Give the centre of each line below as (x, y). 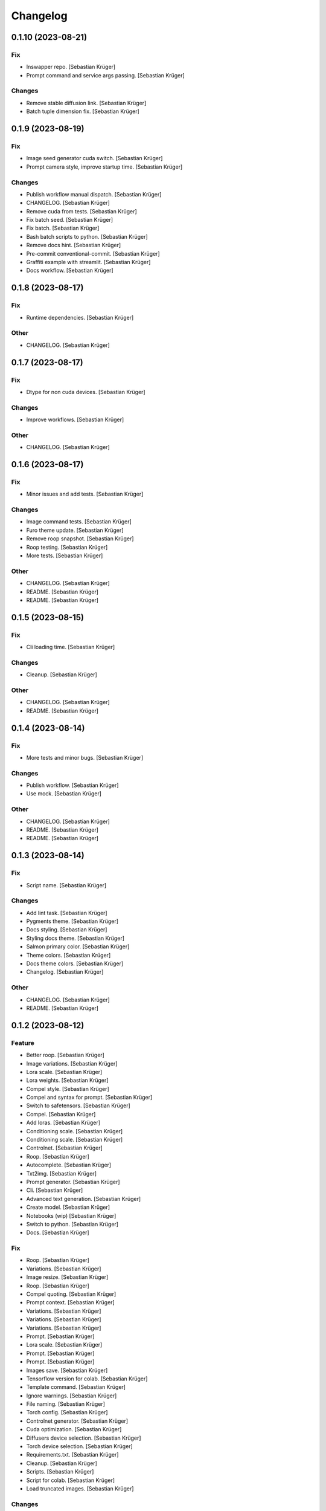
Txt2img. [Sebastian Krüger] (61, 1173)
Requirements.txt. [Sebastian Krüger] (72, 1455)
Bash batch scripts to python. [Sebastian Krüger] (87, 236)
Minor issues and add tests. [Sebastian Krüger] (85, 494)
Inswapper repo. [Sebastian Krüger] (71, 67)
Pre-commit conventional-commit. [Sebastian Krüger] (93, 253)
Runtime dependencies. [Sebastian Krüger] (80, 317)
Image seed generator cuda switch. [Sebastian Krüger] (94, 158)
